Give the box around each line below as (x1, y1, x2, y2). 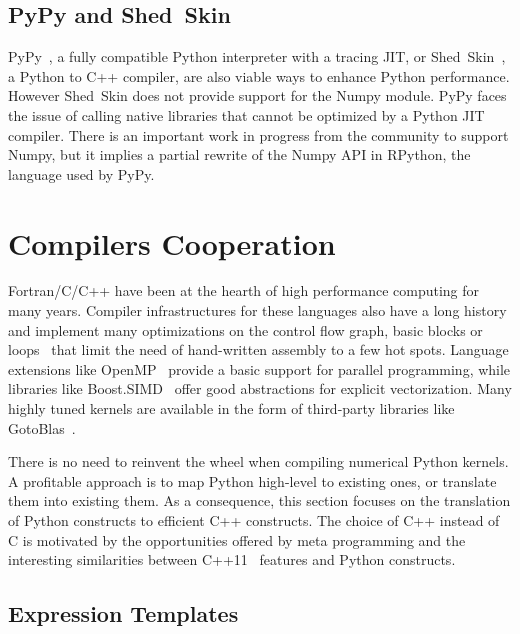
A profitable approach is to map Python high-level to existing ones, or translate (8, 470, 497, 491)
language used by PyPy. (8, 163, 155, 184)
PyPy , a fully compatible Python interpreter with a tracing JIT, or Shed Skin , (8, 46, 506, 67)
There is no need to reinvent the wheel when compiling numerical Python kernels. (8, 451, 509, 472)
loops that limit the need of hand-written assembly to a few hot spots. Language (8, 339, 509, 360)
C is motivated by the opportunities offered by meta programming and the (8, 529, 466, 550)
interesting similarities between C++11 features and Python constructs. (8, 549, 456, 570)
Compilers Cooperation (8, 222, 336, 263)
